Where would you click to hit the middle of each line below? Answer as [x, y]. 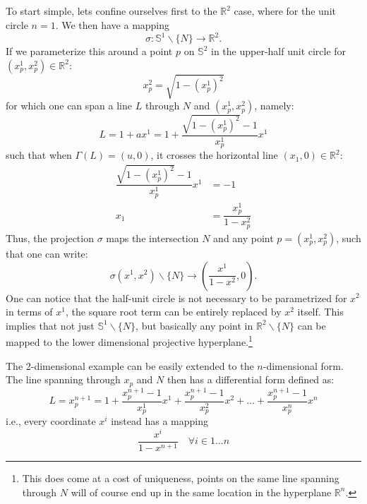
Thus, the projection [50, 238]
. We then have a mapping [113, 24]
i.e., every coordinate [51, 421]
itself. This [320, 312]
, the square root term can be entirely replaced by [173, 312]
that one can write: [47, 253]
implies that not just [50, 325]
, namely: [274, 106]
